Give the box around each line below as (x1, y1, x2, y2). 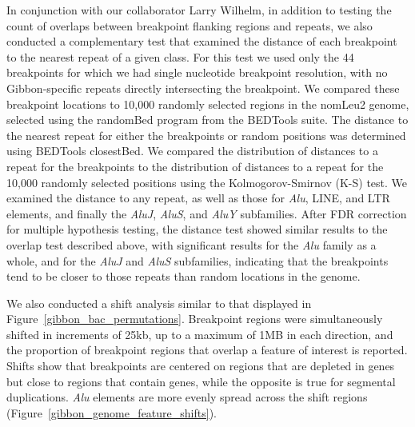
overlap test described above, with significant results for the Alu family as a (6, 236, 377, 253)
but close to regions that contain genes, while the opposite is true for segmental (6, 373, 396, 389)
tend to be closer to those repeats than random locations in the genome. (6, 268, 361, 285)
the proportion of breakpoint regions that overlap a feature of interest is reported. (6, 341, 408, 358)
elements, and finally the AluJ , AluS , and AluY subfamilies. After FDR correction (6, 205, 407, 221)
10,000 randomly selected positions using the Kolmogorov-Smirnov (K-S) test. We (6, 174, 408, 190)
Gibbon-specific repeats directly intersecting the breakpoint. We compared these (6, 79, 400, 96)
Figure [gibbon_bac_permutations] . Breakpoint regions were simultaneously (6, 310, 383, 327)
